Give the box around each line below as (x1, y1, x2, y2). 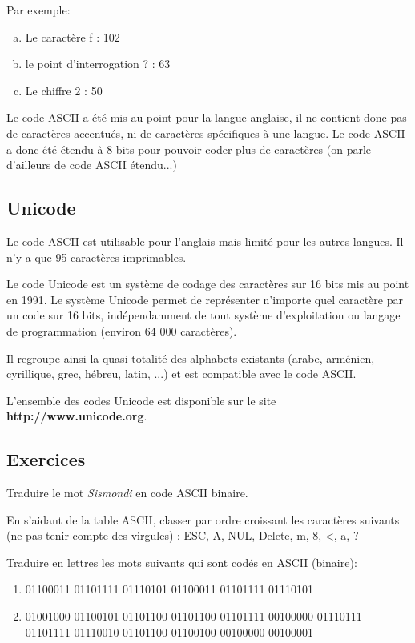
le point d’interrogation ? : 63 (25, 55, 171, 72)
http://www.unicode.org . (6, 408, 147, 424)
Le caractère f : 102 (25, 28, 120, 45)
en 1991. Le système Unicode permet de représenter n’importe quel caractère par (6, 291, 403, 307)
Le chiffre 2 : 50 (25, 82, 103, 98)
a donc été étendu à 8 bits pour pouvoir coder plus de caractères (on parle (6, 140, 372, 157)
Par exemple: (6, 2, 71, 18)
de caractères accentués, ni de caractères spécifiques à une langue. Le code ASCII (6, 124, 405, 141)
